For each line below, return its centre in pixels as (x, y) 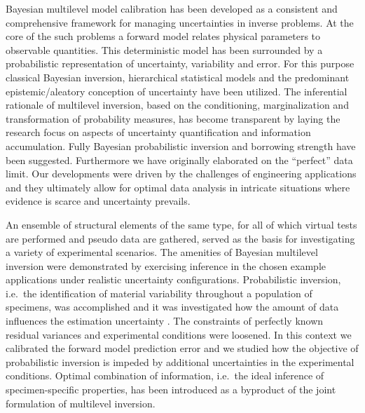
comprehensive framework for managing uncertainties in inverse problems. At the (180, 22)
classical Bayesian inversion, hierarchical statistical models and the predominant (178, 77)
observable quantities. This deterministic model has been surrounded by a (164, 49)
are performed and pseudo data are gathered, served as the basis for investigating (180, 238)
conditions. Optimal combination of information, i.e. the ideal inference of (165, 375)
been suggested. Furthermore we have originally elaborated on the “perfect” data (179, 160)
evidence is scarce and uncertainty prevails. (98, 201)
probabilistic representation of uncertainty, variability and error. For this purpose (180, 63)
